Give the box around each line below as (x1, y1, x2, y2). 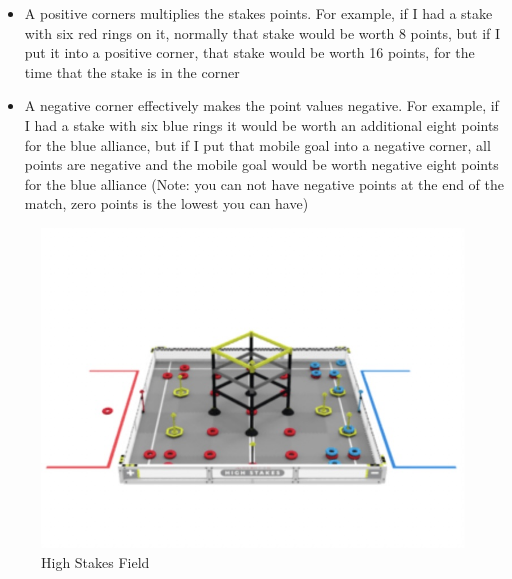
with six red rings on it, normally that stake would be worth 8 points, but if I (24, 22, 501, 43)
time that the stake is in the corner (24, 61, 240, 82)
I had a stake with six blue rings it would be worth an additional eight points (24, 114, 499, 135)
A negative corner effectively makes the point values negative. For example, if (24, 95, 499, 116)
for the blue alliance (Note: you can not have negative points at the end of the (24, 173, 505, 194)
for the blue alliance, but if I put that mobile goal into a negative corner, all (24, 134, 491, 155)
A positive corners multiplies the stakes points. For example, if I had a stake (24, 3, 493, 23)
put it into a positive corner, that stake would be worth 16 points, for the (24, 42, 475, 63)
